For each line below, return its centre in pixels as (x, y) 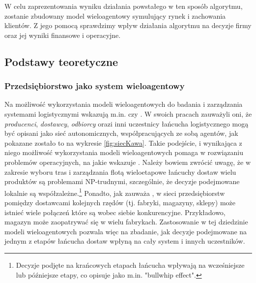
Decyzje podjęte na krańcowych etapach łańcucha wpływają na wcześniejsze (130, 265)
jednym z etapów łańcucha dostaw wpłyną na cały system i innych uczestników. (125, 241)
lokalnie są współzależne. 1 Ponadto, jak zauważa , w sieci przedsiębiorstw (115, 192)
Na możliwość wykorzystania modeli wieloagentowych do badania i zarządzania (124, 104)
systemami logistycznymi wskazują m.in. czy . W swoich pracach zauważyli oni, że (128, 113)
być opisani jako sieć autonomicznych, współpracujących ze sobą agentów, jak (121, 133)
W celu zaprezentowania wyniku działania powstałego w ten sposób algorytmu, (124, 6)
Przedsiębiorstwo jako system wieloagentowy (95, 86)
